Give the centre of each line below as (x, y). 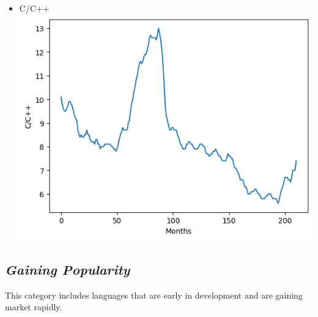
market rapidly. (34, 307)
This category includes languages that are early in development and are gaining (154, 295)
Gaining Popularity (68, 270)
